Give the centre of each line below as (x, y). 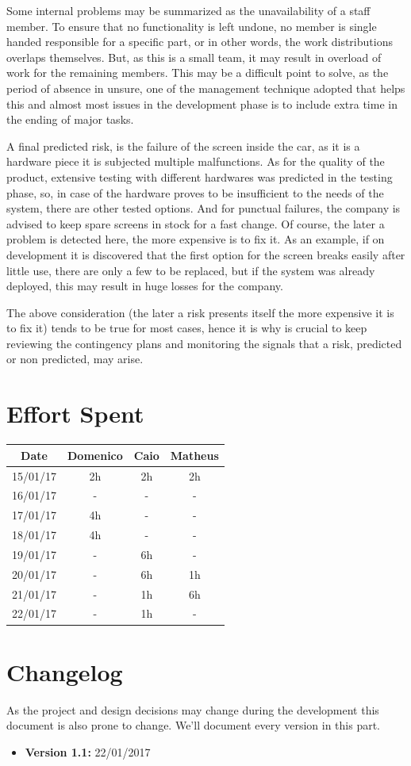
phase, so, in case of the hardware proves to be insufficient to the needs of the (195, 192)
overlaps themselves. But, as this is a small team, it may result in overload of (194, 57)
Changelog (65, 671)
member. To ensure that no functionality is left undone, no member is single (192, 26)
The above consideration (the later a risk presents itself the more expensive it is (200, 312)
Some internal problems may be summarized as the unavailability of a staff (188, 10)
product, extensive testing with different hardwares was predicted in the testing (200, 176)
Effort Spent (75, 414)
